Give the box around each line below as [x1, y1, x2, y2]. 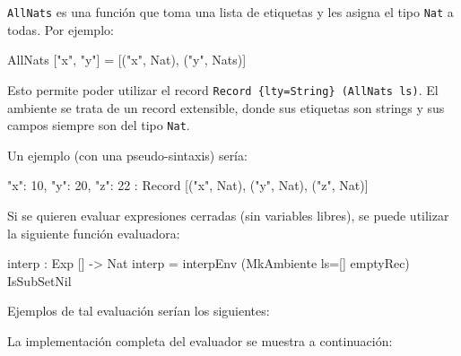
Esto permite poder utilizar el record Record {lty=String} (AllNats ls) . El [7, 80, 439, 99]
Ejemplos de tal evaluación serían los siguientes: [7, 301, 270, 320]
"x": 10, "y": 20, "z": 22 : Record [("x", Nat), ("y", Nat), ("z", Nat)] [7, 176, 369, 195]
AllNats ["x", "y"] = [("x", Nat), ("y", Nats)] [7, 50, 247, 69]
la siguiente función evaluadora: [7, 223, 180, 242]
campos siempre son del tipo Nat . [7, 116, 190, 135]
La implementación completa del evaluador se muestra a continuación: [7, 331, 393, 350]
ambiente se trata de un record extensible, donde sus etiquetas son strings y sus [7, 98, 445, 117]
